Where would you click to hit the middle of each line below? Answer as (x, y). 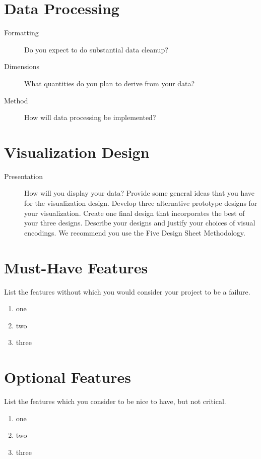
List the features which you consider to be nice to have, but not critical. (115, 401)
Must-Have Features (76, 267)
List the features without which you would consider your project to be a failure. (127, 291)
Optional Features (68, 377)
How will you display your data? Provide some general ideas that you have (140, 193)
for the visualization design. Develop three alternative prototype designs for (141, 203)
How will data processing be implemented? (90, 117)
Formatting (21, 33)
